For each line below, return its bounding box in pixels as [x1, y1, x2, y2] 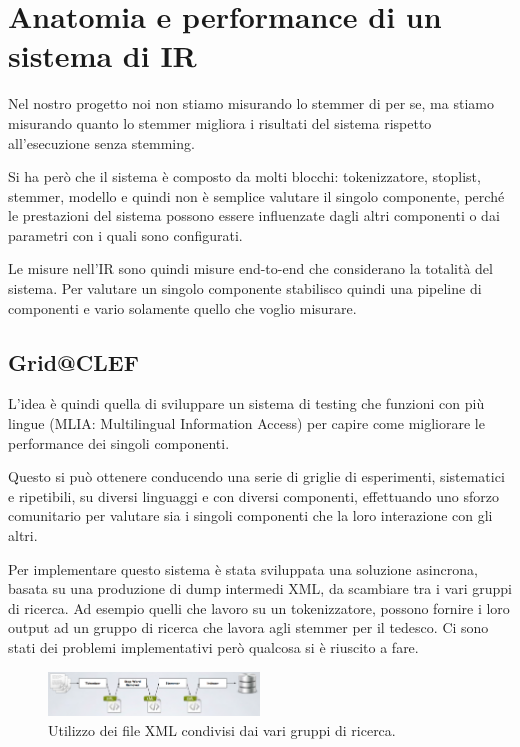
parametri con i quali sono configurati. [8, 224, 243, 245]
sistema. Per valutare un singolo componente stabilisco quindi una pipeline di [8, 278, 482, 299]
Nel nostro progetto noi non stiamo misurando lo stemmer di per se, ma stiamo [8, 93, 494, 114]
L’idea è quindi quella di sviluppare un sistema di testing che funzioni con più [8, 393, 485, 414]
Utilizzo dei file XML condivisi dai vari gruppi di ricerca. [48, 719, 396, 740]
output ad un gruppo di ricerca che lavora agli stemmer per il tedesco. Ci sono [8, 617, 489, 638]
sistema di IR [8, 35, 197, 76]
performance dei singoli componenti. [8, 432, 230, 453]
